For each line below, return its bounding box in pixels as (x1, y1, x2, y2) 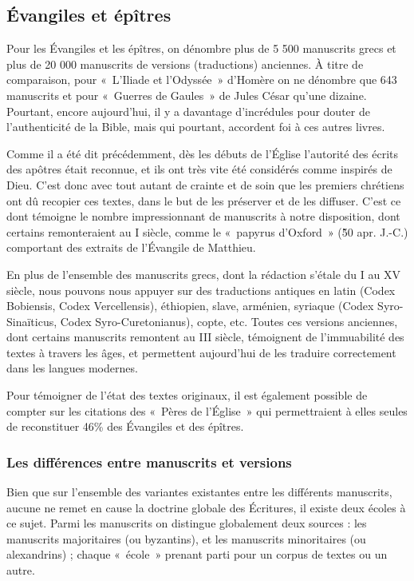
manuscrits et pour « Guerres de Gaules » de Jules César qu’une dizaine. (6, 86, 367, 103)
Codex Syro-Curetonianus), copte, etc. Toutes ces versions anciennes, (60, 312, 398, 329)
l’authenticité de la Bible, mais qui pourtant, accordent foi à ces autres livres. (6, 118, 385, 135)
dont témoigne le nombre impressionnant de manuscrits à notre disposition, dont (6, 208, 400, 225)
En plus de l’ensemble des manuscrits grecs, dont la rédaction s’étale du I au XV (6, 265, 400, 282)
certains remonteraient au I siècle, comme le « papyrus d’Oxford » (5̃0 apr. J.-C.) (6, 223, 408, 240)
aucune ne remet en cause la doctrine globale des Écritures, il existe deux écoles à (6, 499, 406, 515)
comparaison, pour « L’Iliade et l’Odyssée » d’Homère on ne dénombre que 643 (6, 71, 397, 88)
